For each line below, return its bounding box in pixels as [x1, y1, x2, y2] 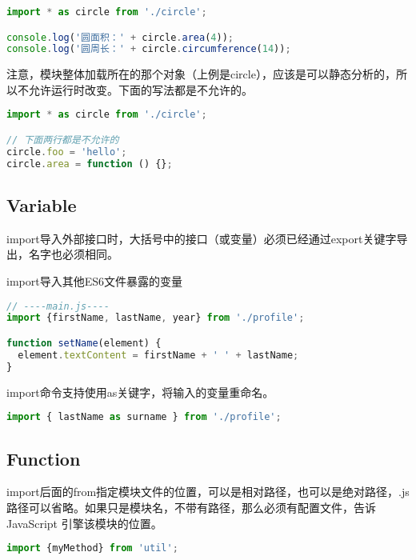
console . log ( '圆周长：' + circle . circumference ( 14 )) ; [6, 43, 291, 55]
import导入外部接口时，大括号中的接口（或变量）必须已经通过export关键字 [6, 230, 397, 246]
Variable [6, 193, 77, 218]
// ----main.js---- [6, 300, 110, 312]
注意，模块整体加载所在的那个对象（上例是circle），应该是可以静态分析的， [6, 66, 396, 82]
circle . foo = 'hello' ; [6, 146, 127, 158]
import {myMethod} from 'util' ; [6, 542, 178, 554]
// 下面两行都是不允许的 [6, 134, 119, 146]
